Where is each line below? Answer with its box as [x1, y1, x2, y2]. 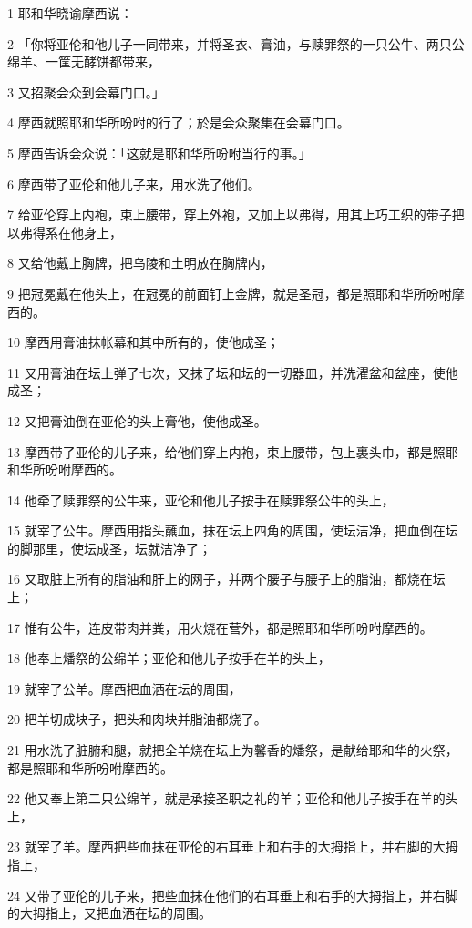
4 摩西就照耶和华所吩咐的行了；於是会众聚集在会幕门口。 [7, 113, 350, 132]
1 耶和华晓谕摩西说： [7, 4, 133, 22]
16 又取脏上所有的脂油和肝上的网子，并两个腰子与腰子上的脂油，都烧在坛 [7, 569, 446, 588]
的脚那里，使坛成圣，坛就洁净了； [7, 538, 211, 557]
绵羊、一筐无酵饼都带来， [7, 52, 160, 71]
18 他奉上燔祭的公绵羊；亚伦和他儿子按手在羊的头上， [7, 648, 331, 668]
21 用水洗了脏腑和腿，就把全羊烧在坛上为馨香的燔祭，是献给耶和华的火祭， [7, 740, 458, 760]
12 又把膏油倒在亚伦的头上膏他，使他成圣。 [7, 411, 267, 430]
